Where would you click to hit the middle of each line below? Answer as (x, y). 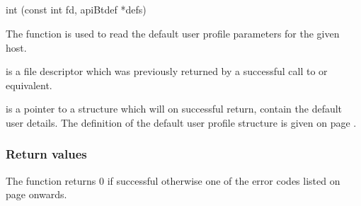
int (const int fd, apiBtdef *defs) (76, 10)
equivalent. (29, 85)
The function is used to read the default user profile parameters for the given (173, 33)
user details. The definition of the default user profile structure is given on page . (181, 122)
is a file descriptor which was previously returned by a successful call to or (167, 71)
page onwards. (36, 194)
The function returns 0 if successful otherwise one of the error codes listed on (173, 180)
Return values (46, 154)
